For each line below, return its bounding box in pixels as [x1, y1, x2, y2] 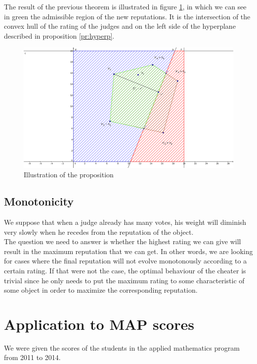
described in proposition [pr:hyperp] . [4, 30, 115, 41]
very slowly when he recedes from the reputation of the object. [4, 226, 194, 237]
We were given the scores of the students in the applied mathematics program [4, 342, 240, 353]
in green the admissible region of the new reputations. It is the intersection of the [4, 11, 251, 21]
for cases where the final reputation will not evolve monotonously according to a [4, 256, 247, 266]
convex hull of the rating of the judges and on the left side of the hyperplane [4, 21, 236, 31]
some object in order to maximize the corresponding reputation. [4, 285, 198, 295]
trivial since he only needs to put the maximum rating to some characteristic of [4, 275, 245, 285]
